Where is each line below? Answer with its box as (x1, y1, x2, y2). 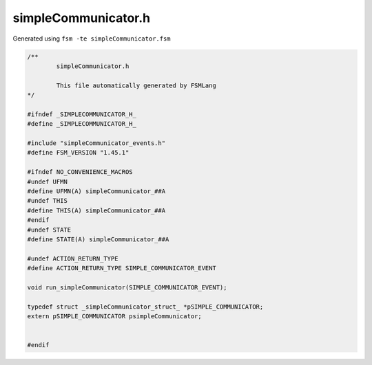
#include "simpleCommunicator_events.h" (27, 140, 165, 147)
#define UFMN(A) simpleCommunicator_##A (27, 188, 165, 195)
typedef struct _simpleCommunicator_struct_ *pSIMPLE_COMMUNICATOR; (27, 302, 264, 311)
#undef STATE (27, 225, 72, 234)
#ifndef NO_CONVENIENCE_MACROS (27, 168, 134, 176)
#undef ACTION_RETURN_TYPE (27, 254, 118, 263)
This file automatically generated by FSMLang (56, 81, 216, 89)
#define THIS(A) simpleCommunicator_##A (27, 206, 165, 214)
